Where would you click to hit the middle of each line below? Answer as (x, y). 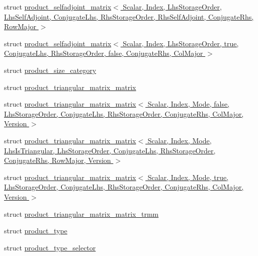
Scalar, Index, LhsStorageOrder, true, (181, 43)
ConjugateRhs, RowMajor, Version (58, 160)
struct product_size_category (50, 70)
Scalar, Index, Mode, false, (189, 104)
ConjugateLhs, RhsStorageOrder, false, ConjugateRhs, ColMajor (104, 53)
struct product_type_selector (50, 247)
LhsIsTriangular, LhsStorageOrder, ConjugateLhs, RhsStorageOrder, (110, 150)
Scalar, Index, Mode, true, (188, 177)
